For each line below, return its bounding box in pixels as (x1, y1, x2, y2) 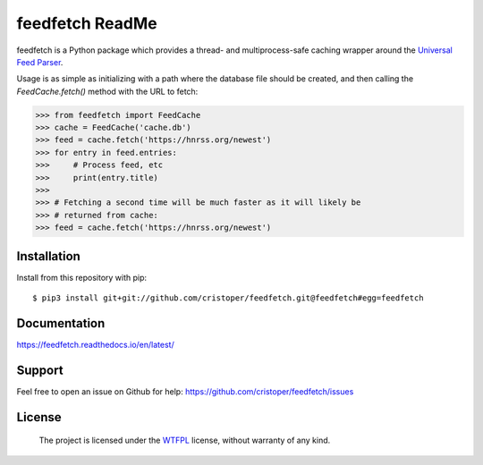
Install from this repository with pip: (16, 272, 148, 283)
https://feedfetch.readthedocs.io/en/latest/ (16, 340, 174, 351)
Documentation (16, 316, 106, 331)
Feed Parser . (16, 56, 64, 67)
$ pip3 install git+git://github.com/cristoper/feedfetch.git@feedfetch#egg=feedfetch (32, 293, 424, 303)
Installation (16, 249, 80, 264)
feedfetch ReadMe (16, 13, 157, 33)
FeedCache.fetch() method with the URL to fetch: (16, 86, 199, 97)
